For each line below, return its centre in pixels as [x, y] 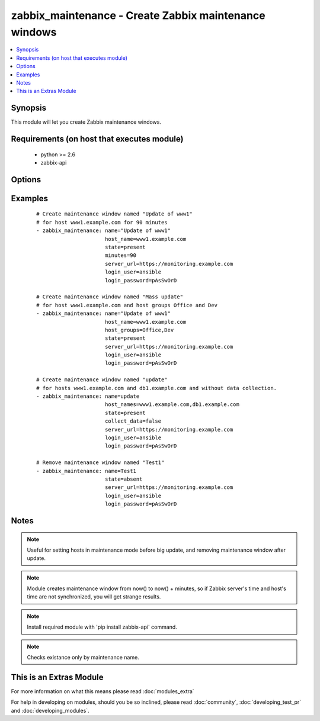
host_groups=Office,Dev [139, 330]
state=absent [124, 479]
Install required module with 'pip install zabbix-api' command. [102, 627]
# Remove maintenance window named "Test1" [100, 463]
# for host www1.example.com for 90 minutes [102, 222]
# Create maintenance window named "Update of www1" [114, 214]
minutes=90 [120, 255]
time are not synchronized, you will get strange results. [94, 597]
